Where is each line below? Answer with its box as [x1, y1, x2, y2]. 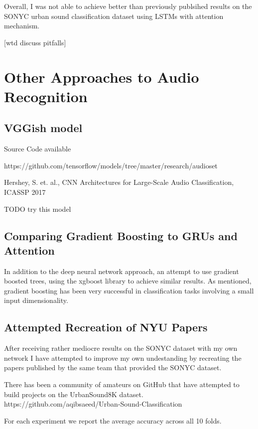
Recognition [4, 86, 88, 106]
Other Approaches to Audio [4, 66, 199, 87]
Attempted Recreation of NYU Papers [4, 319, 208, 335]
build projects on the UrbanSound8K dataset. [4, 389, 143, 399]
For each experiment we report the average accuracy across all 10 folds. [4, 415, 222, 426]
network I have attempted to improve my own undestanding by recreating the [4, 352, 242, 363]
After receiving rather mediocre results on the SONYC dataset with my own [4, 343, 238, 353]
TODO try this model [4, 203, 71, 214]
